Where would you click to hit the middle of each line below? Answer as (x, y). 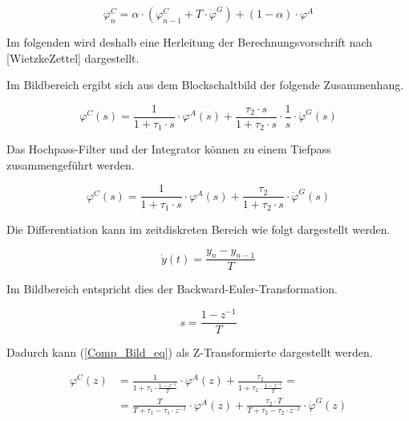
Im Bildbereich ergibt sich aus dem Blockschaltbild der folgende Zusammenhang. (205, 85)
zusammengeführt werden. (71, 164)
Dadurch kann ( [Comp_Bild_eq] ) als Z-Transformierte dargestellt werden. (190, 352)
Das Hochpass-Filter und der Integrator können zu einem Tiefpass (169, 149)
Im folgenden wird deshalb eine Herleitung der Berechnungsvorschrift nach (190, 42)
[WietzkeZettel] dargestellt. (73, 57)
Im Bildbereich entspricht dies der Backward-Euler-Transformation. (172, 289)
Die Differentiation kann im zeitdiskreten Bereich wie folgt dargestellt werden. (198, 229)
